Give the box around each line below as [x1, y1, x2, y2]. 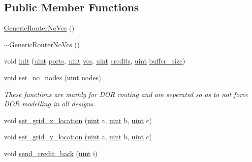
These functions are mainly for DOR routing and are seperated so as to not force [4, 89, 248, 99]
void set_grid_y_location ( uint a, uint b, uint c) [4, 131, 152, 142]
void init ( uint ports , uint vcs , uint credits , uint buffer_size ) [4, 56, 186, 66]
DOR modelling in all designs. [4, 98, 95, 109]
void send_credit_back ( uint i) [4, 148, 98, 158]
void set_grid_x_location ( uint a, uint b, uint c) [4, 115, 152, 125]
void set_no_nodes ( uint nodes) [4, 72, 101, 82]
